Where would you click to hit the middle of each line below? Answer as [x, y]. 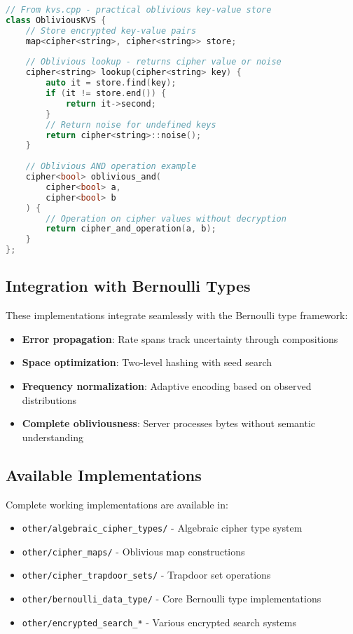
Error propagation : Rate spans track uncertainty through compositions [180, 338]
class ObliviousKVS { [56, 20]
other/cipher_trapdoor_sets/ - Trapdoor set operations [146, 575]
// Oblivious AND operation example [111, 167]
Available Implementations [104, 474]
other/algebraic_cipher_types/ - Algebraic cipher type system [162, 528]
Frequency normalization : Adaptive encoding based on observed [167, 385]
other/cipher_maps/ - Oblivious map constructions [133, 551]
